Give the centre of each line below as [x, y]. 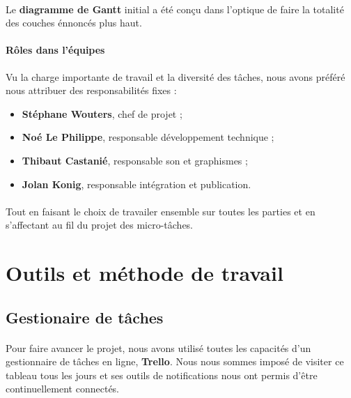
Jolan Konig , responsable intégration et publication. [136, 184]
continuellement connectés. [63, 389]
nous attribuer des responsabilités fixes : [91, 90]
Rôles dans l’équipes [55, 50]
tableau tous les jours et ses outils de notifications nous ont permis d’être [162, 375]
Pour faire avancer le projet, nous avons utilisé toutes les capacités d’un [158, 347]
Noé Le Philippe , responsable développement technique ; [148, 137]
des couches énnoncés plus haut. [74, 23]
